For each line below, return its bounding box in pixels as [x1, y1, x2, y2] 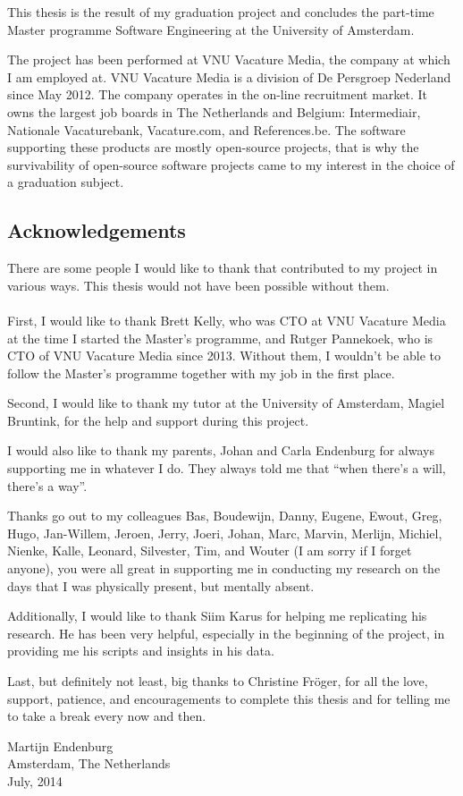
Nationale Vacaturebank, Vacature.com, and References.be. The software [7, 120, 406, 139]
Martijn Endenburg [7, 736, 114, 755]
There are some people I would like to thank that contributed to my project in [7, 258, 438, 277]
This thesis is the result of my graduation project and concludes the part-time [7, 3, 434, 21]
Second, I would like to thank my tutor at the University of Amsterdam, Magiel [7, 394, 445, 412]
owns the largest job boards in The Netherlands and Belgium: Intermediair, [7, 102, 421, 121]
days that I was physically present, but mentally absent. [7, 576, 315, 595]
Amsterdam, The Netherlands [7, 754, 171, 773]
